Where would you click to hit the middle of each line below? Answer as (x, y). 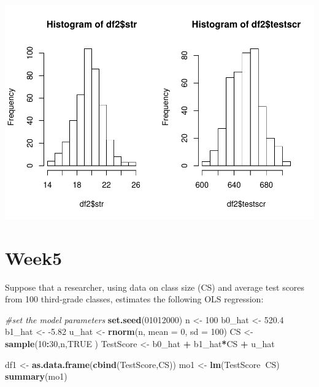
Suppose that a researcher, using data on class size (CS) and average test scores (155, 287)
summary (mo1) (36, 376)
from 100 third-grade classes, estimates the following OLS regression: (134, 299)
